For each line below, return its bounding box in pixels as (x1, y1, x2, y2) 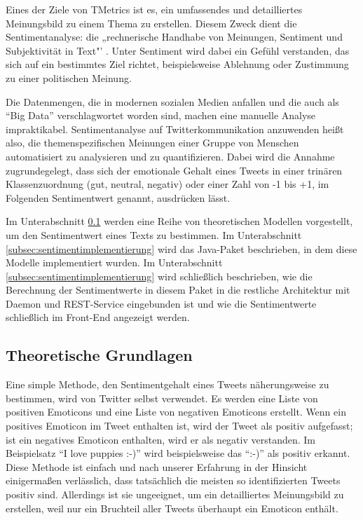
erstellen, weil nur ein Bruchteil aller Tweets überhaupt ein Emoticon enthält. (6, 500, 338, 515)
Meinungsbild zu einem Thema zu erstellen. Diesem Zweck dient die (6, 15, 297, 30)
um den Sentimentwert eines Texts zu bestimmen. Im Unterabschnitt (6, 227, 302, 242)
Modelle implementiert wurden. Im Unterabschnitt (6, 255, 223, 270)
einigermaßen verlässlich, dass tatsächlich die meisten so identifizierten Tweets (6, 473, 341, 488)
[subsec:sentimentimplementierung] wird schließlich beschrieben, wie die (6, 268, 313, 283)
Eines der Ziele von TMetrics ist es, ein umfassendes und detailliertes (6, 2, 303, 16)
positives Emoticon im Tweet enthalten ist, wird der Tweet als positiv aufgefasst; (6, 418, 353, 433)
